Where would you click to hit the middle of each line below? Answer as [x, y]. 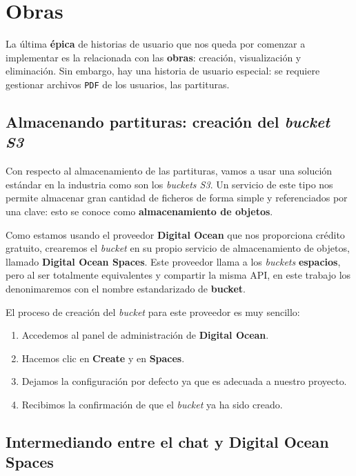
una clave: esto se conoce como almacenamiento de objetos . [139, 211]
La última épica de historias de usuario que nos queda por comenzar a [156, 44]
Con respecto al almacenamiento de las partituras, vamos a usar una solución [169, 171]
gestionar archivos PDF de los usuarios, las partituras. [118, 84]
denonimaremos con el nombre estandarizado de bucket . [126, 288]
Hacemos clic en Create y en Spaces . [103, 358]
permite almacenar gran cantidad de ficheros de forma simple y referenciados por [177, 198]
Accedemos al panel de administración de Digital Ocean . [145, 335]
